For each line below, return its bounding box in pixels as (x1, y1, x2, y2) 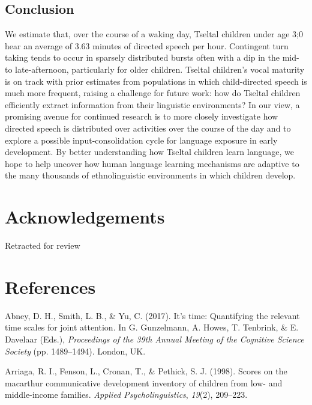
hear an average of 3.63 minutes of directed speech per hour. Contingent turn (5, 39, 289, 52)
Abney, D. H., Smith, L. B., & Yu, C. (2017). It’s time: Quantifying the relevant (5, 309, 300, 321)
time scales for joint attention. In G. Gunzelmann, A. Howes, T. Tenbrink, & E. (5, 321, 299, 333)
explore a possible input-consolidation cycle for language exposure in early (5, 133, 278, 146)
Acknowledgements (5, 204, 165, 229)
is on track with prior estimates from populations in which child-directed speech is (5, 75, 307, 87)
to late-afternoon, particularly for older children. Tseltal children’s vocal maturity (5, 62, 305, 75)
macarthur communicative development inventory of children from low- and (5, 376, 283, 389)
